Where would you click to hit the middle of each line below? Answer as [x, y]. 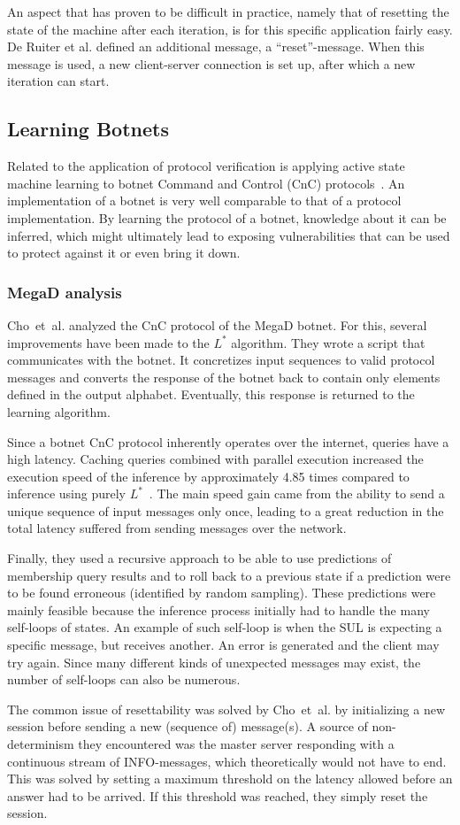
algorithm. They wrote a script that [328, 342]
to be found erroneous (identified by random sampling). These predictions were [222, 593]
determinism [41, 744]
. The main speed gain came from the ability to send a [297, 493]
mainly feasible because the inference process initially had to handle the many [218, 609]
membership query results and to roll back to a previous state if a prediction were [229, 575]
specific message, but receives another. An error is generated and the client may [223, 645]
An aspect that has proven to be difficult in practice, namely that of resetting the [228, 12]
